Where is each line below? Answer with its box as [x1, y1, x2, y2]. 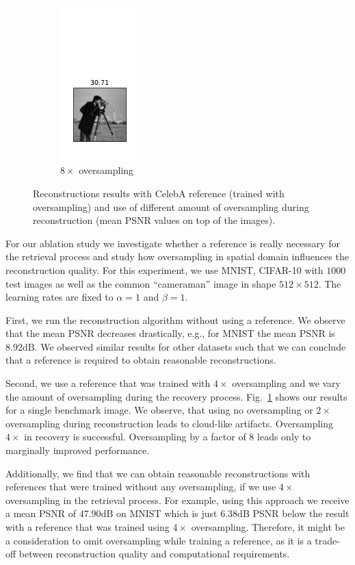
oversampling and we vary [232, 376, 341, 390]
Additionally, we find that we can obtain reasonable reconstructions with [5, 466, 311, 480]
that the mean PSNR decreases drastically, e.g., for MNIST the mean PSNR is [5, 326, 335, 340]
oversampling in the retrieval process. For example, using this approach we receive [5, 492, 350, 507]
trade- [315, 533, 340, 547]
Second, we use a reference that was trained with [5, 376, 211, 390]
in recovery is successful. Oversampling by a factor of [24, 429, 246, 444]
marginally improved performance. [5, 443, 150, 457]
